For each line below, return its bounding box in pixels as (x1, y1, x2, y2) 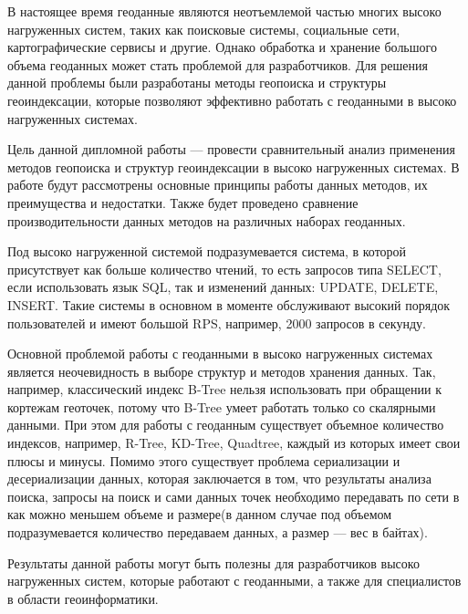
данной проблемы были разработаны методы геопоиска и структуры (7, 73, 387, 92)
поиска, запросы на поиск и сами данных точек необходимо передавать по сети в (7, 486, 460, 505)
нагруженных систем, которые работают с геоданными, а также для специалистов (7, 571, 462, 590)
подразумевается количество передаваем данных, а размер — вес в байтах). (7, 523, 428, 542)
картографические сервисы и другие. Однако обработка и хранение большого (7, 37, 437, 57)
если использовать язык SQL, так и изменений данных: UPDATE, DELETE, (7, 277, 439, 297)
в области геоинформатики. (7, 588, 159, 608)
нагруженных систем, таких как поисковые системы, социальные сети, (7, 19, 400, 38)
